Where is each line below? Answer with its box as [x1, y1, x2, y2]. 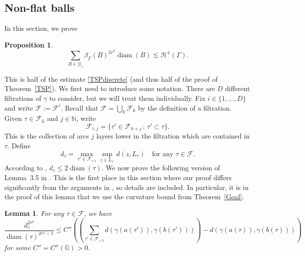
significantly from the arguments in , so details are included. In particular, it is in [4, 182, 249, 192]
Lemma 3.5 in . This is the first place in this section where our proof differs [4, 172, 232, 182]
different [225, 83, 250, 93]
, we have [84, 208, 112, 218]
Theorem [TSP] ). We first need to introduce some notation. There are [4, 83, 215, 93]
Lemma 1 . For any [4, 208, 64, 218]
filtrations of [4, 93, 42, 103]
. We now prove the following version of [101, 163, 220, 173]
